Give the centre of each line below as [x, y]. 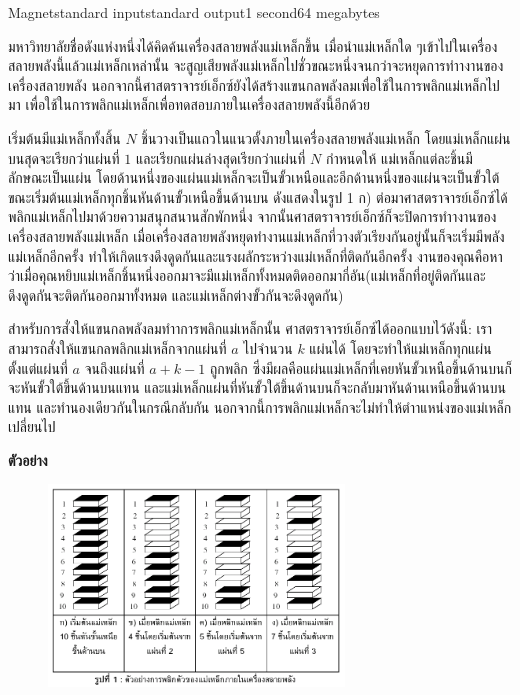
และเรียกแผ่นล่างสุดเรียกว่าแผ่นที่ [220, 157]
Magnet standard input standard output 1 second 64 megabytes [194, 12]
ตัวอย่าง [28, 459]
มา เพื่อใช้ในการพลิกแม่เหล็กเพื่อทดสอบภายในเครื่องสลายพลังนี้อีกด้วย [189, 104]
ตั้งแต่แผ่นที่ [38, 367]
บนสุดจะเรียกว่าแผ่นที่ [64, 157]
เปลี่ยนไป [32, 426]
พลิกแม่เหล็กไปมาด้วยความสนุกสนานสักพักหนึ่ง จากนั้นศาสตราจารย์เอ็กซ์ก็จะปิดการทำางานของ [252, 216]
